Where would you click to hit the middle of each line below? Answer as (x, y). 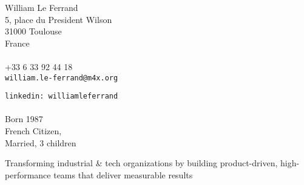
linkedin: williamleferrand (62, 96)
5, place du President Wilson (59, 19)
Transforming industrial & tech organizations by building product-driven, (141, 163)
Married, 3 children (41, 142)
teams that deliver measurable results (123, 174)
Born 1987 (24, 119)
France (17, 43)
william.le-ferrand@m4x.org (62, 78)
